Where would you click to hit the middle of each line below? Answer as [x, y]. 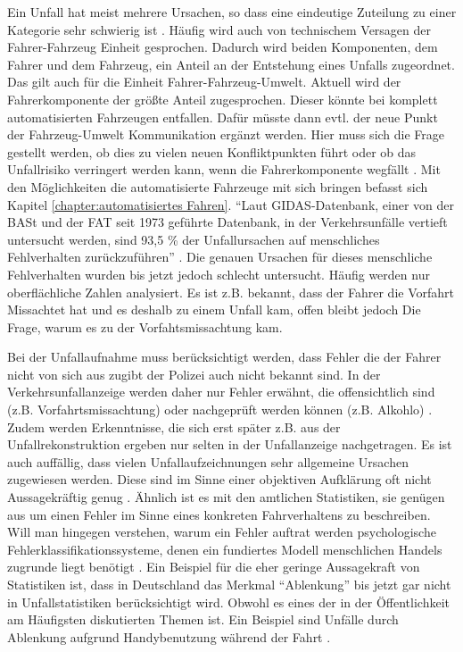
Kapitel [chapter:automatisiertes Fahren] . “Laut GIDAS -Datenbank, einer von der [231, 204]
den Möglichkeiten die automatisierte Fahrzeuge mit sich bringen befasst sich [218, 186]
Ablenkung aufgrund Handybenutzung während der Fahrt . [169, 636]
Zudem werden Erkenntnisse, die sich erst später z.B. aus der [174, 426]
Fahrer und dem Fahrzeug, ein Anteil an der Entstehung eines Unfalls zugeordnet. [231, 64]
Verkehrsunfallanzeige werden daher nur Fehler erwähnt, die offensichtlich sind [221, 392]
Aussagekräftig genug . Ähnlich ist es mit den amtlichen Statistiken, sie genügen [226, 497]
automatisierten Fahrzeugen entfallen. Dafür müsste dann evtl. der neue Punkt [223, 117]
